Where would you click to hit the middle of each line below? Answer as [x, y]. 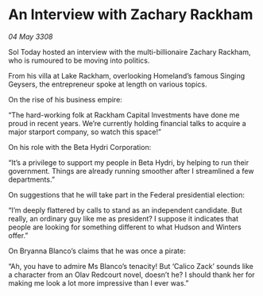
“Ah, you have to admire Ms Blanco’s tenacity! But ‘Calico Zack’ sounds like [131, 266]
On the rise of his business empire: [66, 99]
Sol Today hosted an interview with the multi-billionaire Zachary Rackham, [130, 52]
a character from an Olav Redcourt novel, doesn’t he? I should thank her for [132, 275]
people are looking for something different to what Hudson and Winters [125, 227]
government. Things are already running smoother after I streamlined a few [131, 171]
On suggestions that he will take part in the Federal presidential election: [126, 194]
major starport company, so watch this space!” [85, 132]
